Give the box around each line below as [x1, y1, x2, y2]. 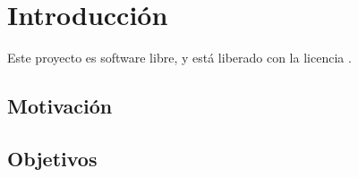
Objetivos [7, 144, 98, 172]
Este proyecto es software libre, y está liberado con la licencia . [7, 48, 352, 67]
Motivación [7, 92, 113, 120]
